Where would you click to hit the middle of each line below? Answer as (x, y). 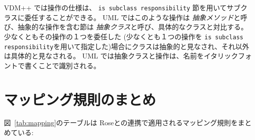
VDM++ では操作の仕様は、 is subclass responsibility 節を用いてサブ (122, 7)
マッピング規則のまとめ (80, 99)
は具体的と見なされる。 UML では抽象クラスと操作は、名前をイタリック (121, 56)
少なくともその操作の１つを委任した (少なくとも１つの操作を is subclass (124, 36)
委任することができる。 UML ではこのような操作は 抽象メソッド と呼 (136, 17)
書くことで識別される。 (62, 65)
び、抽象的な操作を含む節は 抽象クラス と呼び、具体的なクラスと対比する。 (126, 27)
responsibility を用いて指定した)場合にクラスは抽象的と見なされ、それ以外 (127, 46)
